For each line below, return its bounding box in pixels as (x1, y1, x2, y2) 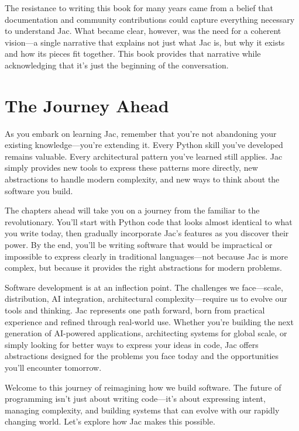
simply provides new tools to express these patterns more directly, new (5, 161, 258, 174)
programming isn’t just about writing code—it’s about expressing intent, (5, 392, 266, 405)
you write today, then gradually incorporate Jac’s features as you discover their (5, 227, 289, 239)
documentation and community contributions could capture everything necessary (5, 13, 295, 25)
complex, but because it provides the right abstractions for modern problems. (5, 261, 282, 274)
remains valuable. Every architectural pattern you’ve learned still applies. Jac (5, 150, 283, 162)
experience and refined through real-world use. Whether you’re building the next (5, 315, 294, 327)
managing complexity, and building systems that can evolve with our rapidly (5, 404, 280, 416)
